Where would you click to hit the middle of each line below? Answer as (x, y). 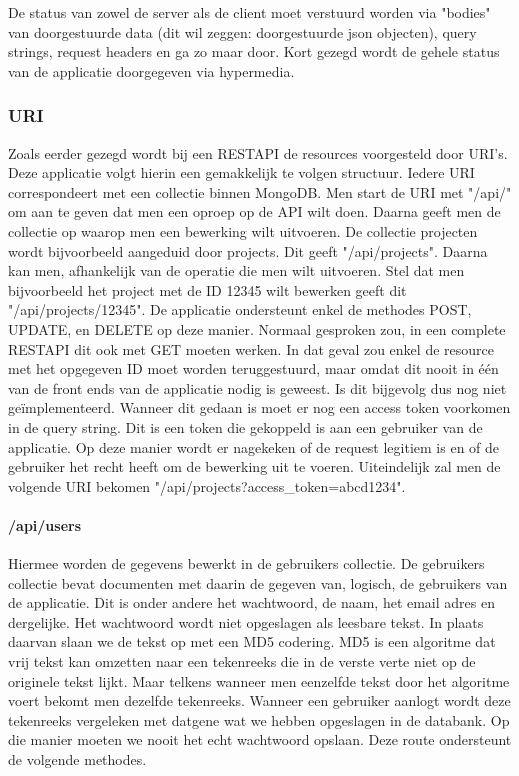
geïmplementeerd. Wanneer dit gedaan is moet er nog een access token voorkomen (259, 407)
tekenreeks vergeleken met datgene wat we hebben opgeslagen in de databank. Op (259, 719)
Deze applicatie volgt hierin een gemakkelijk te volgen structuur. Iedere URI (241, 172)
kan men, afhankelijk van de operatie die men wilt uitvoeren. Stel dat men (236, 270)
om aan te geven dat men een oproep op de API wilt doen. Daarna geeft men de (254, 211)
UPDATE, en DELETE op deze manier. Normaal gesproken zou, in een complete (257, 328)
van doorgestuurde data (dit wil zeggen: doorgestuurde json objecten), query (242, 31)
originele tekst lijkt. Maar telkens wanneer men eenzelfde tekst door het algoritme (259, 680)
